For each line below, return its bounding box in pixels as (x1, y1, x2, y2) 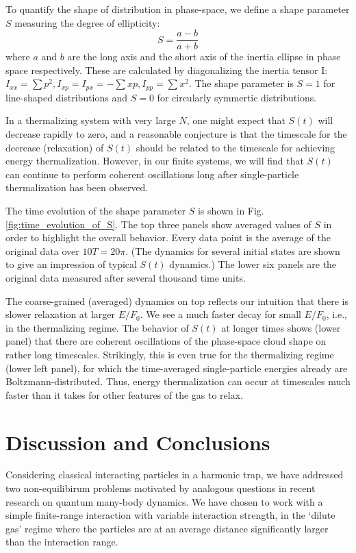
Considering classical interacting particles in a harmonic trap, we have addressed (5, 467, 344, 482)
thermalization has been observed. (5, 180, 149, 195)
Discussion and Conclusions (5, 428, 270, 456)
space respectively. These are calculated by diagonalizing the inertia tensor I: (5, 62, 328, 77)
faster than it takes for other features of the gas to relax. (5, 387, 243, 402)
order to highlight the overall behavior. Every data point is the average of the (5, 230, 331, 245)
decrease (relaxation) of (5, 140, 104, 154)
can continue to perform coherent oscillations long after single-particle (5, 167, 299, 181)
